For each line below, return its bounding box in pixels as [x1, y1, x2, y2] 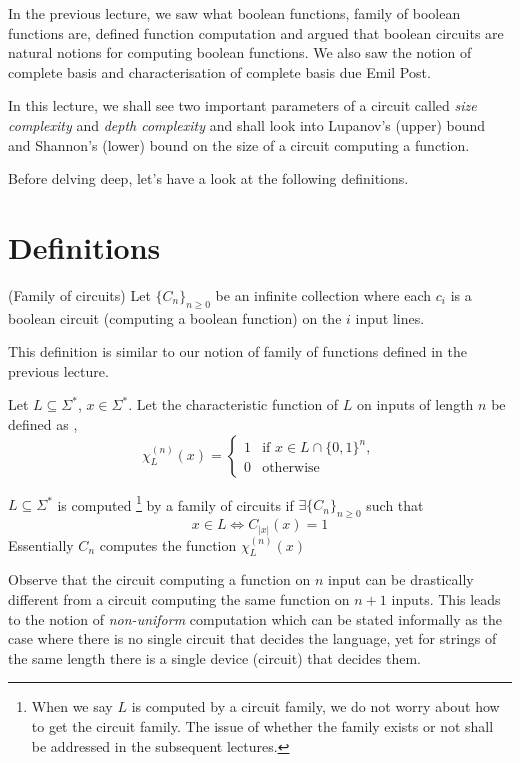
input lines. [355, 307, 425, 328]
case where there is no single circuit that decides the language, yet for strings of [8, 628, 497, 649]
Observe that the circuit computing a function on [8, 569, 311, 590]
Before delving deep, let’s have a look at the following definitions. [8, 168, 409, 189]
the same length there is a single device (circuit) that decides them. [8, 647, 421, 668]
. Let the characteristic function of [128, 394, 339, 415]
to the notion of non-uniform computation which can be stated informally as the [8, 608, 502, 629]
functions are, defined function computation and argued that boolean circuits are [8, 22, 504, 43]
